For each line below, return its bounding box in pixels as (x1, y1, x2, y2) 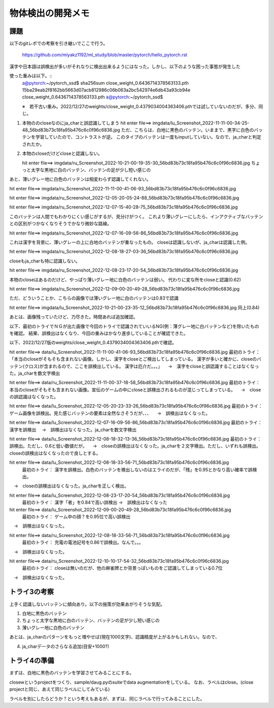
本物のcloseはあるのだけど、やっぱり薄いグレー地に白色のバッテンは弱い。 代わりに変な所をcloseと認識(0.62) (9, 277, 241, 283)
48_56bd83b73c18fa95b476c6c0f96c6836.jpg (22, 127, 120, 133)
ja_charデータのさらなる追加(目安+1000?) (22, 643, 109, 649)
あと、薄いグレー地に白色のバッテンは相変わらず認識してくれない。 (9, 176, 152, 182)
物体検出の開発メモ (9, 8, 90, 19)
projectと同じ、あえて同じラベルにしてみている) (9, 686, 110, 692)
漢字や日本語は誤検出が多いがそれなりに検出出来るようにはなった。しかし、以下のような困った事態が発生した (9, 63, 241, 70)
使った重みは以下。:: (9, 73, 53, 79)
